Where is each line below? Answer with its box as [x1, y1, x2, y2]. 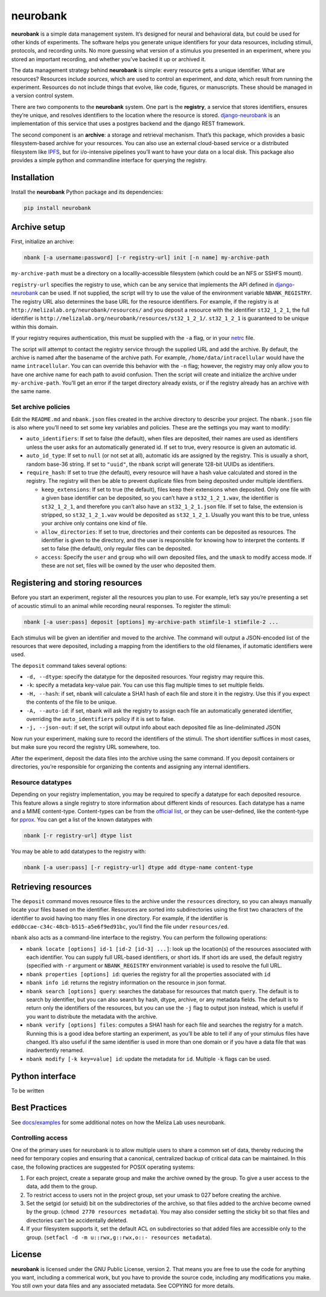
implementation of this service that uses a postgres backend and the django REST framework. [11, 120, 246, 127]
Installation [11, 172, 54, 183]
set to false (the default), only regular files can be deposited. [41, 545, 193, 552]
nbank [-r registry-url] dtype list [24, 832, 133, 839]
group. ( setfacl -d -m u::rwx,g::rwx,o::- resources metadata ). [26, 1233, 212, 1241]
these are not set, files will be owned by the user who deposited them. [41, 562, 217, 569]
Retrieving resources [11, 881, 92, 892]
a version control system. [11, 92, 74, 99]
